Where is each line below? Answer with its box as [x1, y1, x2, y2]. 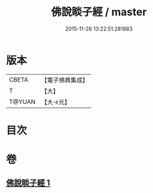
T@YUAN [9, 98, 36, 106]
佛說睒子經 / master [51, 5, 147, 19]
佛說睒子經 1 [6, 178, 51, 188]
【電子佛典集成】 [41, 76, 89, 84]
